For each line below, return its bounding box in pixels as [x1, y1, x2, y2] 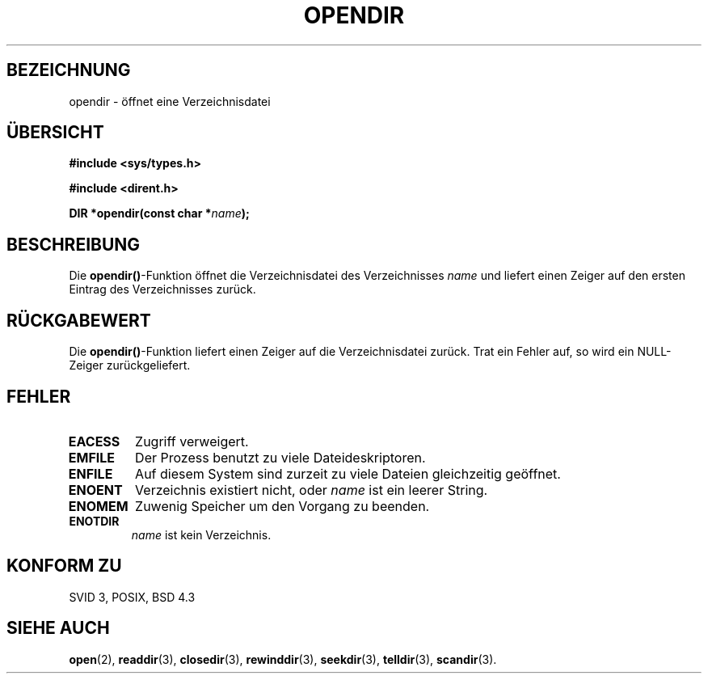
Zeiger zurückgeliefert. [69, 358, 191, 373]
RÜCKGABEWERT [6, 310, 151, 331]
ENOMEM [68, 497, 129, 514]
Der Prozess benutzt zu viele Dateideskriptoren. [135, 449, 426, 466]
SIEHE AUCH [6, 618, 110, 639]
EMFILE [68, 449, 116, 466]
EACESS [68, 433, 120, 450]
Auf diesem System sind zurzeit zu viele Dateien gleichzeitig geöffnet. [135, 465, 561, 482]
